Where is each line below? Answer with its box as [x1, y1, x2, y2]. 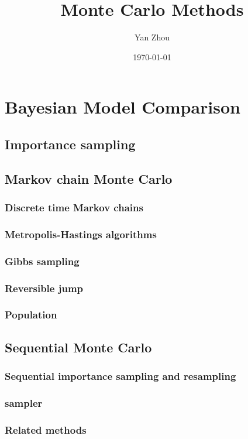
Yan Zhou [135, 31, 170, 43]
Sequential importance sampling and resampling [5, 368, 236, 383]
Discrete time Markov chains [5, 200, 143, 214]
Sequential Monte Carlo [5, 338, 152, 356]
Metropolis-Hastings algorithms [5, 227, 157, 241]
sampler [5, 395, 43, 410]
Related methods [5, 422, 87, 437]
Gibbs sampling [5, 253, 80, 268]
